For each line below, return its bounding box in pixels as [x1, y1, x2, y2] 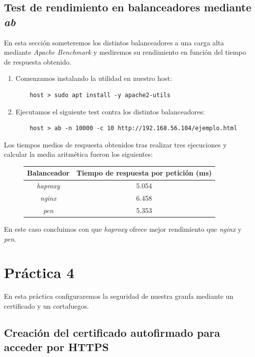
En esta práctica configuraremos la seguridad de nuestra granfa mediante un [4, 291, 234, 301]
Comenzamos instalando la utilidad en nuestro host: [15, 73, 172, 83]
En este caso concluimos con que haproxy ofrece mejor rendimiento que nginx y [4, 224, 242, 234]
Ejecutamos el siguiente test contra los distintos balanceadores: [15, 106, 205, 116]
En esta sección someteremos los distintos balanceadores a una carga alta [4, 37, 224, 47]
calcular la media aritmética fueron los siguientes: [4, 149, 153, 159]
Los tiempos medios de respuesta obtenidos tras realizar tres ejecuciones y [4, 139, 227, 149]
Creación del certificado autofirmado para [4, 324, 220, 340]
